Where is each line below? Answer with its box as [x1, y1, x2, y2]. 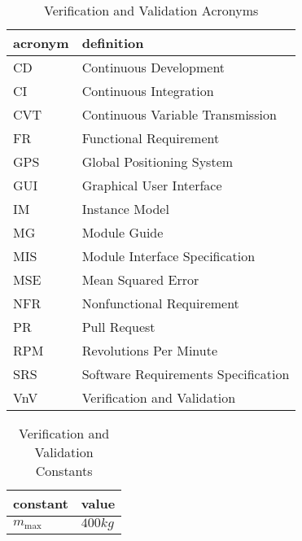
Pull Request [81, 317, 155, 336]
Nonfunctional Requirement [81, 294, 239, 312]
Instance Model [81, 199, 169, 218]
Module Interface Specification [81, 247, 256, 265]
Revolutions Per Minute [81, 341, 218, 360]
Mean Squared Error [81, 270, 199, 289]
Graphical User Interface [81, 176, 222, 194]
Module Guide [81, 223, 164, 242]
